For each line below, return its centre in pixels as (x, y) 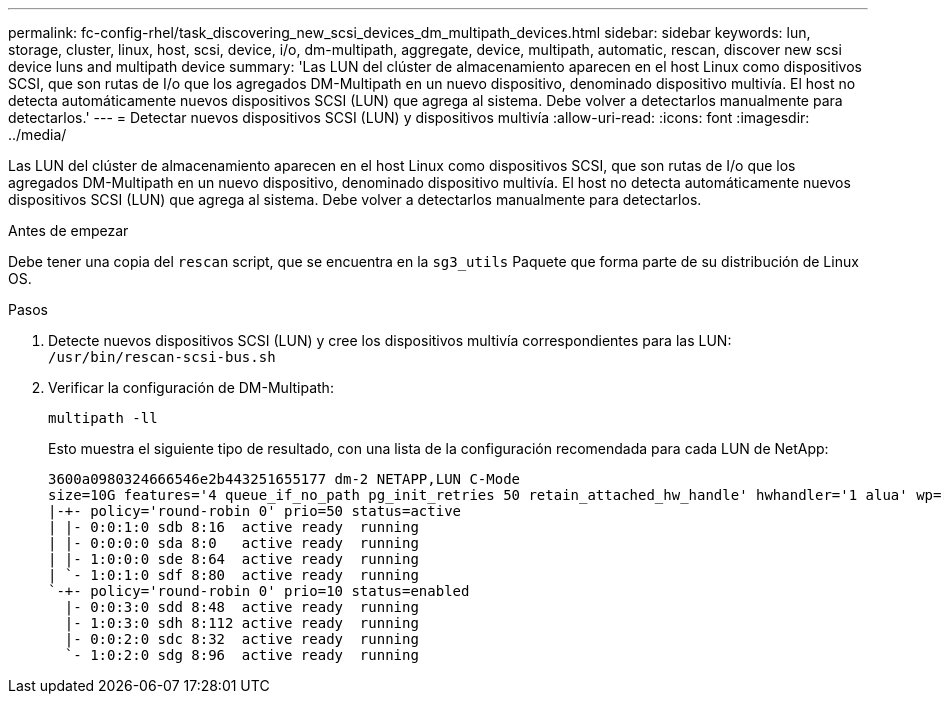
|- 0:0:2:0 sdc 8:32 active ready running (241, 639)
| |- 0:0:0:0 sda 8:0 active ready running (233, 543)
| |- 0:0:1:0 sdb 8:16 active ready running (233, 527)
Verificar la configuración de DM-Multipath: (191, 387)
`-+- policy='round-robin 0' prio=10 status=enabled (259, 591)
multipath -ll (103, 418)
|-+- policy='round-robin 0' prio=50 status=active (255, 511)
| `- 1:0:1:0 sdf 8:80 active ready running (233, 575)
